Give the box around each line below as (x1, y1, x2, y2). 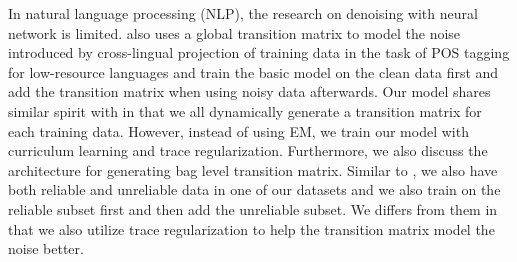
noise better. (8, 238, 84, 259)
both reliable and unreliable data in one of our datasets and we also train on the (8, 179, 501, 200)
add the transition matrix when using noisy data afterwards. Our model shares (8, 81, 491, 102)
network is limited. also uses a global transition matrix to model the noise (8, 22, 461, 43)
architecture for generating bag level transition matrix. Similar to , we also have (8, 159, 498, 180)
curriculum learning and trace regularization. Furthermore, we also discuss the (8, 140, 488, 161)
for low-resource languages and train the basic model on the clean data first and (8, 61, 499, 82)
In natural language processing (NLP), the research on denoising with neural (8, 3, 478, 23)
